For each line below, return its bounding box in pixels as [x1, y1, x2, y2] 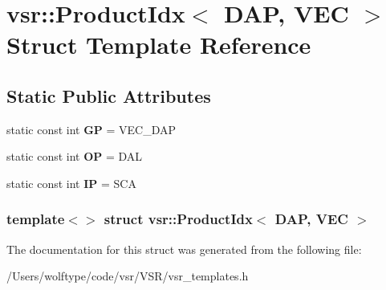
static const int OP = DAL [6, 148, 143, 165]
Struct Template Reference [6, 28, 311, 61]
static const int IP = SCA [6, 174, 136, 191]
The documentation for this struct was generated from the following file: [6, 240, 362, 257]
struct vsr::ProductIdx [104, 209, 253, 229]
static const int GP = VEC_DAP [6, 120, 177, 137]
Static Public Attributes [6, 83, 211, 108]
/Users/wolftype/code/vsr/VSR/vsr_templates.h [6, 268, 249, 284]
